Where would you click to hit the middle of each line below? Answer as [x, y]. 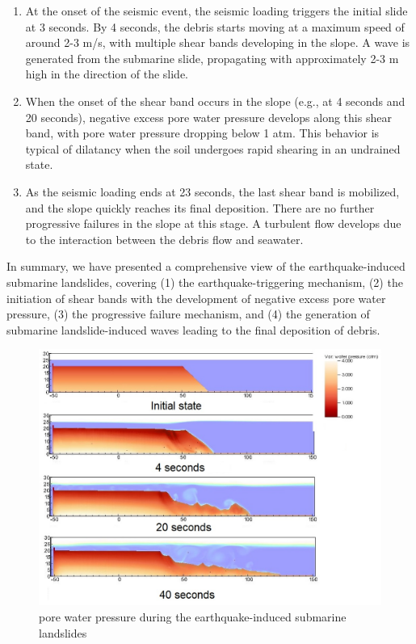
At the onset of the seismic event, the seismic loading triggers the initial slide [216, 11]
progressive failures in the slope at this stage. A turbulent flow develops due [213, 223]
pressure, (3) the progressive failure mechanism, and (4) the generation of [188, 314]
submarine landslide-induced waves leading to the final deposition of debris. [193, 329]
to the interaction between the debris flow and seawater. [164, 239]
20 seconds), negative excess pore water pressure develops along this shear [208, 117]
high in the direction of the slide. [107, 74]
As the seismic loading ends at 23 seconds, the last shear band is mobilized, [212, 191]
